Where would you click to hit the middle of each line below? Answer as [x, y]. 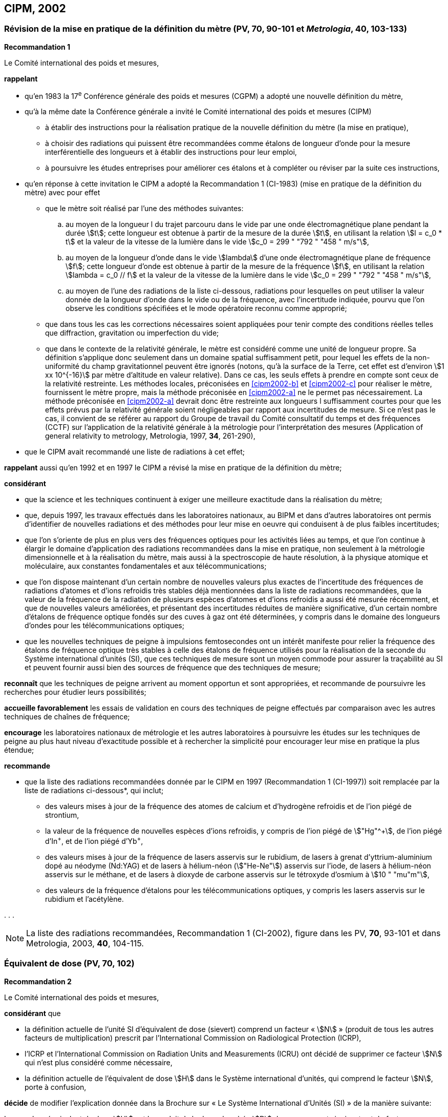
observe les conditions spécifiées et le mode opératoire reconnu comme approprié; [206, 308]
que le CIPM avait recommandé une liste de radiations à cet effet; [135, 452]
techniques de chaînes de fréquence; [67, 717]
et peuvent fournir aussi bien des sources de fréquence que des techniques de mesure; [173, 668]
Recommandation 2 [38, 981]
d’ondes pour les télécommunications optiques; [104, 626]
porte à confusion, [56, 1087]
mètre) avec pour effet [62, 193]
